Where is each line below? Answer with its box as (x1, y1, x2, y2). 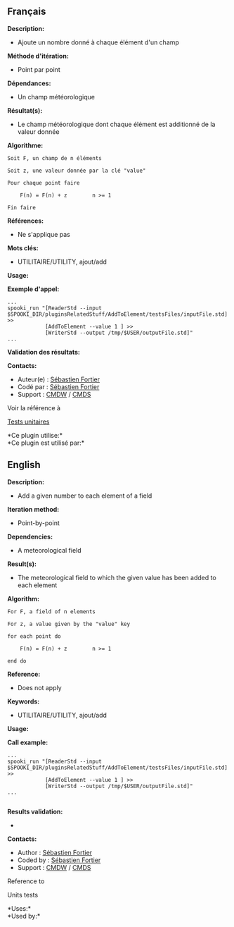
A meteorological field (17, 546, 82, 554)
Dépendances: (7, 79, 51, 87)
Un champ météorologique (17, 92, 95, 101)
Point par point (17, 65, 61, 73)
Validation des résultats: (7, 348, 81, 356)
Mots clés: (7, 243, 39, 252)
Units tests (7, 890, 39, 899)
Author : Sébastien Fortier (17, 848, 93, 857)
